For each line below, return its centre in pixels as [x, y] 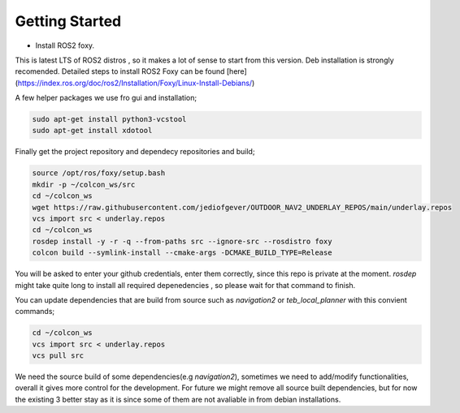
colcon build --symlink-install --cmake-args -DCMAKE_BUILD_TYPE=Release [182, 253]
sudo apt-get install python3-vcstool [109, 119]
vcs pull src [58, 356]
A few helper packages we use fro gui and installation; [106, 98]
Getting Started [68, 21]
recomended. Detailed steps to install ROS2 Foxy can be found [120, 71]
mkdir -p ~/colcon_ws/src [84, 184]
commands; [35, 312]
